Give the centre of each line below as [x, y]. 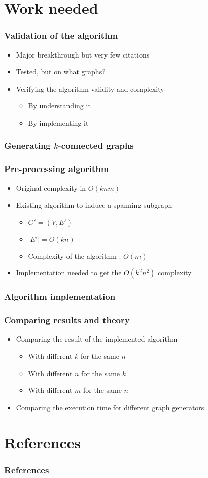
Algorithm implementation [60, 297]
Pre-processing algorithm [57, 169]
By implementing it [58, 122]
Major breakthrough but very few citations [83, 54]
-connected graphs [96, 145]
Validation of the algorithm [61, 35]
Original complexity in [51, 188]
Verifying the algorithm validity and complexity [90, 88]
